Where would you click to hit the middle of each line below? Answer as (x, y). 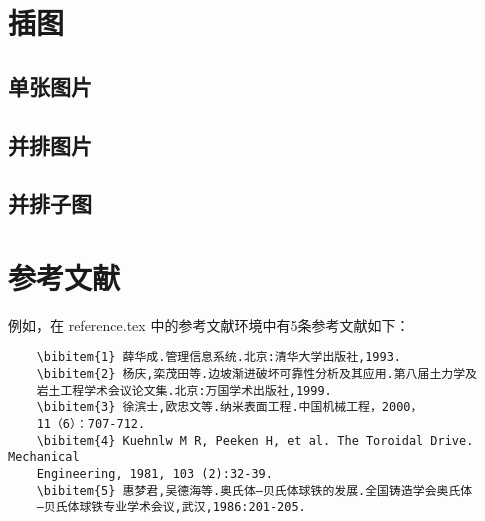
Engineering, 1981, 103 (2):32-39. (154, 474)
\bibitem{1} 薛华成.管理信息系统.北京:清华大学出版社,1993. (219, 357)
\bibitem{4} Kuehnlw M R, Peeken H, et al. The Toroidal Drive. (255, 440)
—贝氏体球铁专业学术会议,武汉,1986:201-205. (171, 507)
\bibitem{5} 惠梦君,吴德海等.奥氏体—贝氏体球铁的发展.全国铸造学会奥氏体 (254, 490)
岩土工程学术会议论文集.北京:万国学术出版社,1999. (184, 390)
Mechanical (44, 457)
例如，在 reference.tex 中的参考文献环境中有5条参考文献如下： (209, 324)
